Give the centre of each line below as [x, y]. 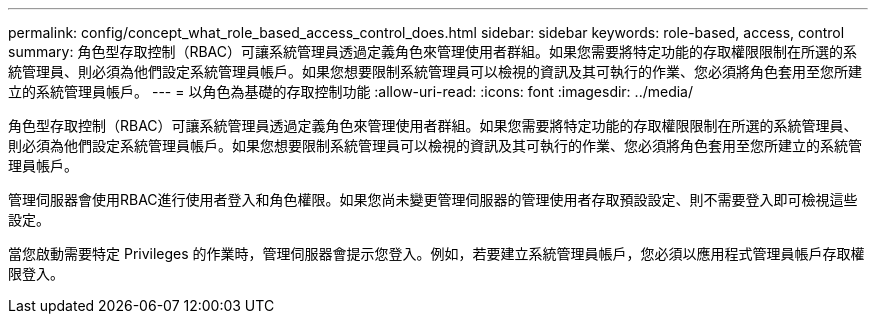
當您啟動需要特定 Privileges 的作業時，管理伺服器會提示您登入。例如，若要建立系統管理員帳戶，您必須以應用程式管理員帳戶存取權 [436, 253]
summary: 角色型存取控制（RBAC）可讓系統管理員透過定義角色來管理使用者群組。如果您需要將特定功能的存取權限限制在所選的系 [432, 51]
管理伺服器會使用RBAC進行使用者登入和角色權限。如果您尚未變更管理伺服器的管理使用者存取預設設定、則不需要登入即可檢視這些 [433, 199]
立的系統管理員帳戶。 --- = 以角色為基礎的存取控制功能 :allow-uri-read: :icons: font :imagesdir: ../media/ [351, 91]
